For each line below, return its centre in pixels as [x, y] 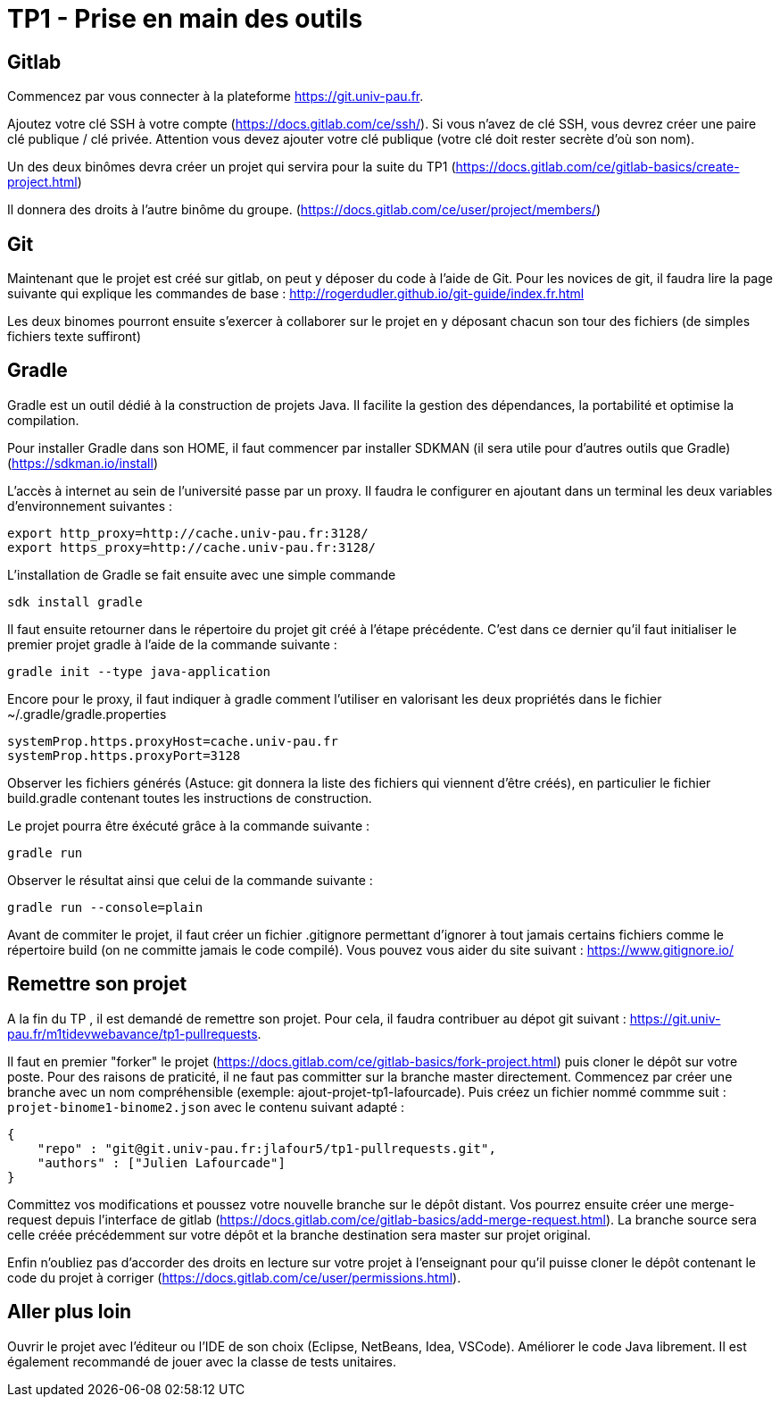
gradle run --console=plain [105, 907]
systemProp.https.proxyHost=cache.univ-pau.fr [173, 741]
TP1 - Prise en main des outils [185, 19]
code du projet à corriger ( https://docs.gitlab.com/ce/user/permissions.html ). [234, 1277]
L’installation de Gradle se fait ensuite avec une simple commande [202, 574]
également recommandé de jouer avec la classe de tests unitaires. [202, 1361]
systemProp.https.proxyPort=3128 [124, 755]
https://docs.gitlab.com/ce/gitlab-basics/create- [597, 167]
